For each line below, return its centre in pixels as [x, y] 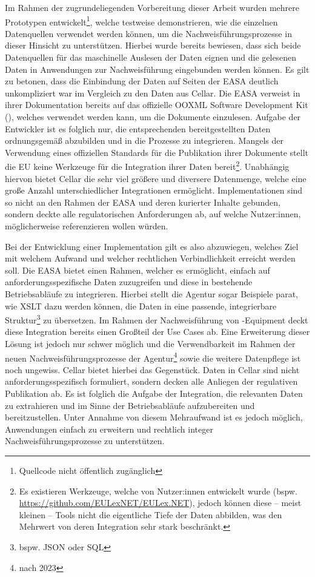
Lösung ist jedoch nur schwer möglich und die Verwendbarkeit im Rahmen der [150, 343]
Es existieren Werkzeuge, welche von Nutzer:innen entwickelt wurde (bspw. [158, 491]
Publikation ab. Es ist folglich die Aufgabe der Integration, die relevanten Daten [154, 393]
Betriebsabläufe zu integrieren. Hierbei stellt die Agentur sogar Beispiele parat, [151, 293]
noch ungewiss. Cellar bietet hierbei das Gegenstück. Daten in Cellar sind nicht [152, 369]
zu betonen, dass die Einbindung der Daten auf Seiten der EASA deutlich [142, 81]
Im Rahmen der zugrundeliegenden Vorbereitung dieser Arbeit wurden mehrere [152, 7]
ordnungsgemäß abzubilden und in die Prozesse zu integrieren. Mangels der [144, 140]
